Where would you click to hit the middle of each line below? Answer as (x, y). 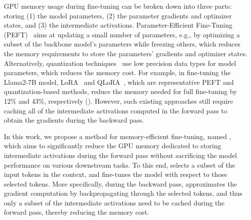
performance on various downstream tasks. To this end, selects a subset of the (120, 165)
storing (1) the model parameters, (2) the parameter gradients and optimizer (118, 15)
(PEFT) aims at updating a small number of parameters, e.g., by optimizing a (122, 34)
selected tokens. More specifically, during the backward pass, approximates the (120, 183)
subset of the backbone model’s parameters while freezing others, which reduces (122, 44)
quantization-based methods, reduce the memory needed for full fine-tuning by (120, 91)
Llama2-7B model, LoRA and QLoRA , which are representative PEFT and (119, 82)
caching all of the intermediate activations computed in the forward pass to (116, 110)
